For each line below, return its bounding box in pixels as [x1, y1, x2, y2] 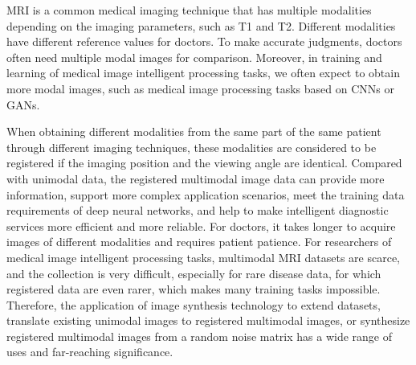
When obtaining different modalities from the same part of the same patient [6, 123, 381, 140]
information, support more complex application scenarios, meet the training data [6, 186, 405, 203]
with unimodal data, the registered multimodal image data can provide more [6, 170, 385, 187]
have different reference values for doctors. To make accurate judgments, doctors [6, 33, 402, 50]
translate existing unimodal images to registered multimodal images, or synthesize [6, 312, 410, 329]
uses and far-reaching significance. [6, 343, 173, 360]
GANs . [6, 96, 40, 113]
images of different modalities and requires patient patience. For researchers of [6, 233, 392, 250]
